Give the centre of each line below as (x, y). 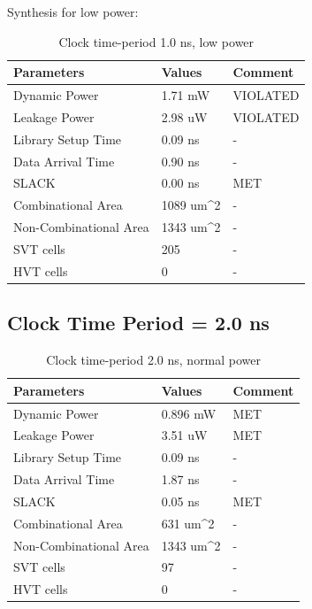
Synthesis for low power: (73, 12)
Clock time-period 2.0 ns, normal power (154, 360)
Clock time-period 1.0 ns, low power (156, 41)
